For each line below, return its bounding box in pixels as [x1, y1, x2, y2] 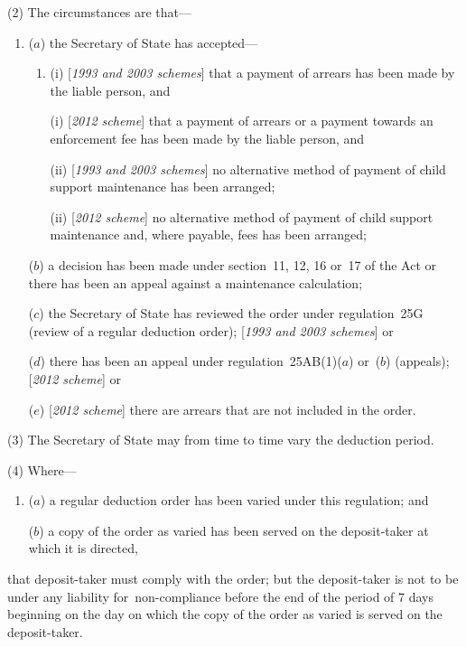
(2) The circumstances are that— [7, 3, 191, 21]
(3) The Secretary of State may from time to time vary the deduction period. [7, 430, 434, 449]
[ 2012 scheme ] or [28, 369, 122, 388]
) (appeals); [386, 352, 450, 370]
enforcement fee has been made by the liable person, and [50, 128, 365, 147]
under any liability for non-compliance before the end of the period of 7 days [7, 586, 434, 605]
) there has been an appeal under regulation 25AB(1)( [40, 352, 342, 370]
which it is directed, [28, 539, 138, 558]
